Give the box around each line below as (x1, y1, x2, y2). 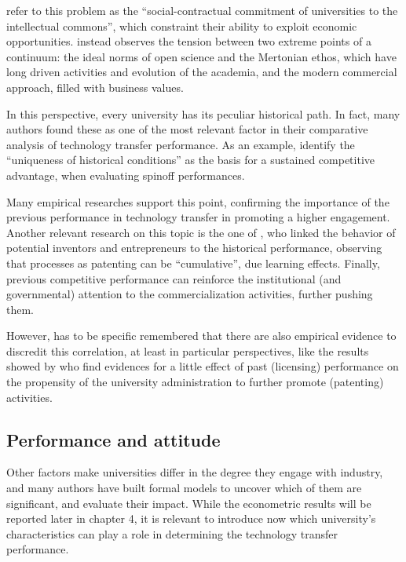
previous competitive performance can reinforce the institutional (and (6, 270, 342, 286)
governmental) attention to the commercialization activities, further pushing (6, 286, 373, 302)
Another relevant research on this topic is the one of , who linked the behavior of (6, 224, 396, 240)
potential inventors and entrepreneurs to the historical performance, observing (6, 239, 382, 256)
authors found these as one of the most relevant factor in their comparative (6, 121, 368, 137)
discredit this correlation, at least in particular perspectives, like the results (6, 342, 369, 359)
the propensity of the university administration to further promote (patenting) (6, 374, 384, 390)
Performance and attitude (6, 427, 221, 451)
